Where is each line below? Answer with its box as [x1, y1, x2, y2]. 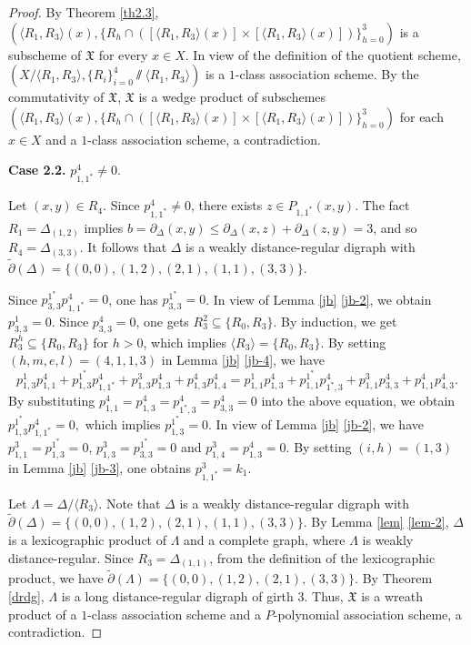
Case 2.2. [8, 160, 66, 179]
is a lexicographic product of [8, 530, 167, 549]
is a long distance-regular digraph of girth [61, 586, 294, 605]
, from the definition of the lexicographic [209, 548, 436, 567]
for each [399, 106, 444, 126]
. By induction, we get [273, 312, 397, 331]
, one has [108, 289, 158, 308]
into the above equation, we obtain [261, 391, 456, 410]
